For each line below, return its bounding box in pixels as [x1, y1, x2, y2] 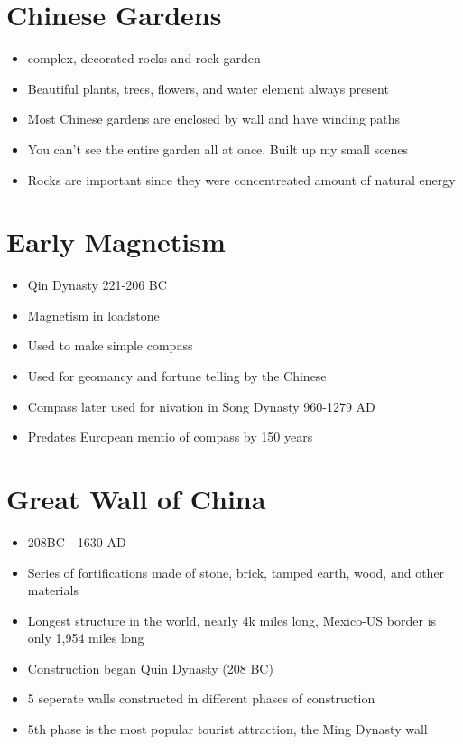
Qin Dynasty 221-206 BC [27, 275, 167, 294]
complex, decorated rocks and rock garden [27, 49, 261, 68]
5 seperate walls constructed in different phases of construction [27, 689, 375, 708]
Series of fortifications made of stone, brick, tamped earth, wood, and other [27, 563, 445, 581]
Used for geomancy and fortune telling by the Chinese [27, 367, 327, 385]
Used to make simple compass [27, 336, 193, 355]
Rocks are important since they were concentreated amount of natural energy [27, 170, 456, 189]
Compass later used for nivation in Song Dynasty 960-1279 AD [27, 396, 375, 415]
